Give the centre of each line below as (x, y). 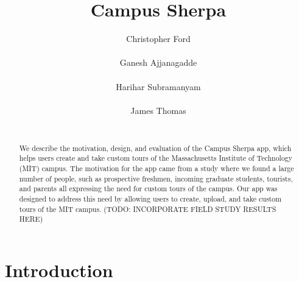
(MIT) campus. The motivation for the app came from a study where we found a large (157, 168)
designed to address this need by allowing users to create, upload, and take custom (150, 198)
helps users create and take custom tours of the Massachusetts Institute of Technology (156, 158)
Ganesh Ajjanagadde (158, 62)
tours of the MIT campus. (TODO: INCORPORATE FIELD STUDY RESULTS (148, 209)
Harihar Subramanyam (158, 86)
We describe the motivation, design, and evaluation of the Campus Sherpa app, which (155, 148)
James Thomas (158, 110)
